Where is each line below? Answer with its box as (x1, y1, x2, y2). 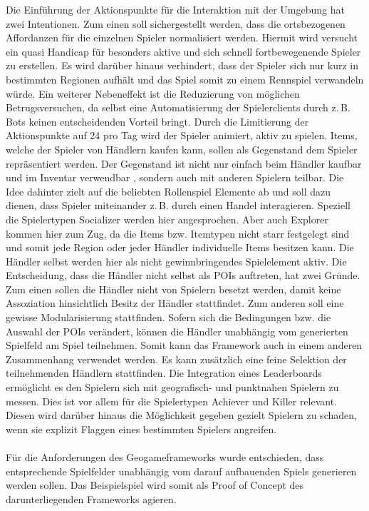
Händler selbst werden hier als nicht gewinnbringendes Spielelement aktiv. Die (6, 253, 347, 268)
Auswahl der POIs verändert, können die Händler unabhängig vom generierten (6, 323, 348, 338)
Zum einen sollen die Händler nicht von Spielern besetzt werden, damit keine (6, 281, 341, 296)
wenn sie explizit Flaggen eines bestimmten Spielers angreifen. (6, 421, 277, 436)
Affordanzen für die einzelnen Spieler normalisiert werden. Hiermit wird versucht (6, 30, 358, 45)
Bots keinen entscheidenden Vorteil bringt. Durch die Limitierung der (6, 113, 309, 128)
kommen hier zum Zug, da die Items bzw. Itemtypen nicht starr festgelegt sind (6, 226, 350, 241)
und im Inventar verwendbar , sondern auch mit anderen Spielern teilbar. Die (6, 170, 344, 185)
